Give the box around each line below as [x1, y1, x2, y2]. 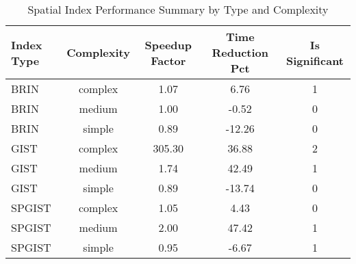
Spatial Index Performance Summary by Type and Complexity [27, 1, 329, 17]
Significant [285, 52, 344, 68]
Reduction [212, 44, 269, 60]
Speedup [144, 36, 192, 53]
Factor [151, 52, 186, 68]
